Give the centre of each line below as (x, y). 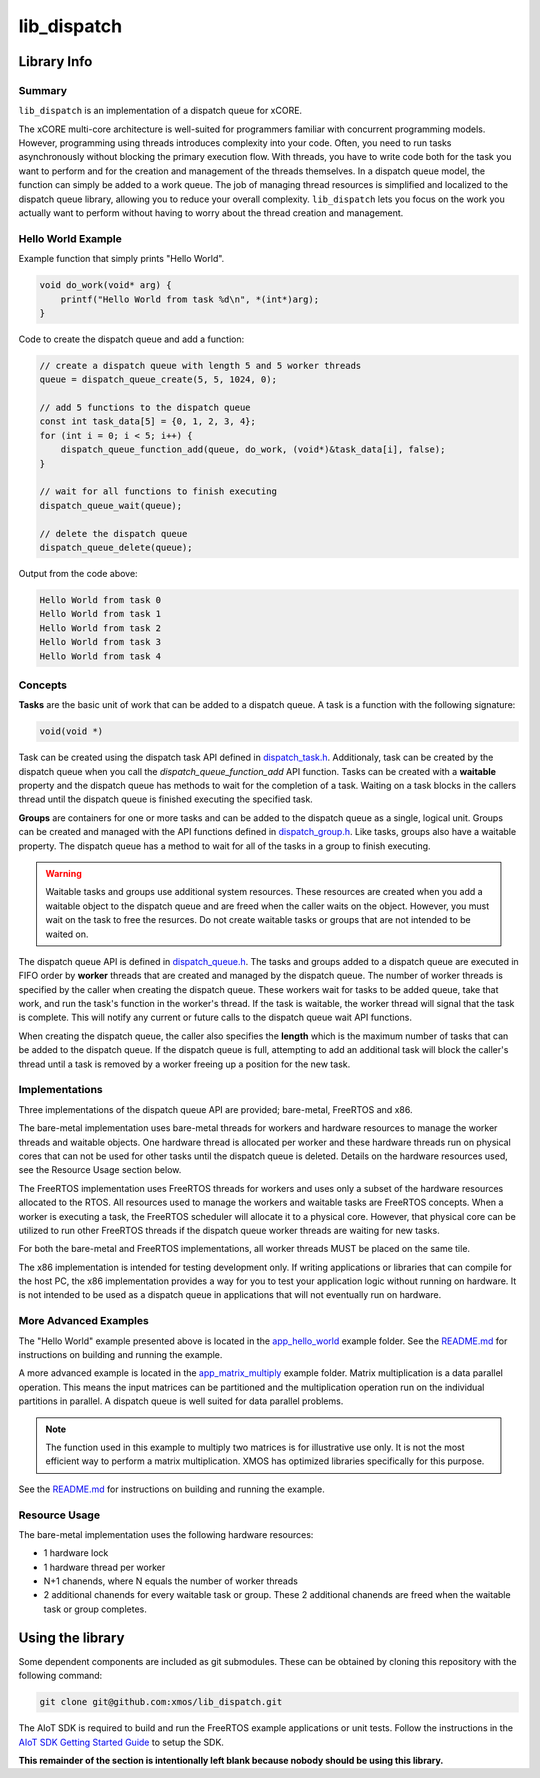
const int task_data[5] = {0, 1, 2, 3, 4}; (148, 421)
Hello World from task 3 (100, 642)
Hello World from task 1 (100, 614)
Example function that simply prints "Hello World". (121, 259)
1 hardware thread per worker (104, 1567)
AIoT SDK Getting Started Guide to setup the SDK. (121, 1742)
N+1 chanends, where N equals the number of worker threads (171, 1581)
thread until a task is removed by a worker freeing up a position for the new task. (184, 1064)
